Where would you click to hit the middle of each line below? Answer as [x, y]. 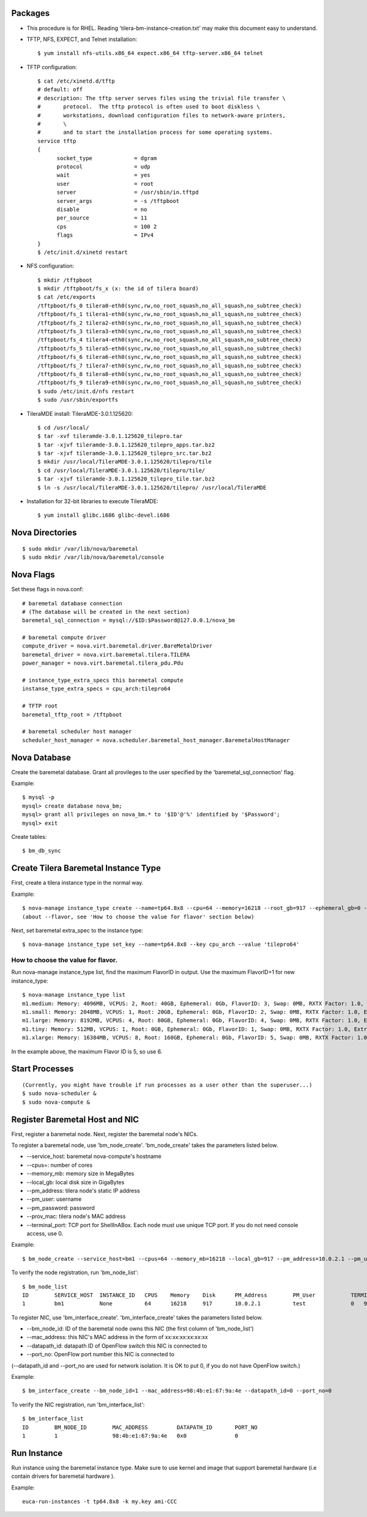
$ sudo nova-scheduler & [59, 1094]
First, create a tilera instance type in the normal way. [77, 883]
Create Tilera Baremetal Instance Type [86, 868]
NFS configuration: [50, 266]
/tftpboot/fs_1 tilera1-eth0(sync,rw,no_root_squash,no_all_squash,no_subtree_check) [170, 314]
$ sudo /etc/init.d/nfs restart [86, 391]
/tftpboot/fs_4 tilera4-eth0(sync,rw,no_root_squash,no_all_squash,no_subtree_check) [170, 340]
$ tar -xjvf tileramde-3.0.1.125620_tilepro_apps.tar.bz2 [126, 445]
